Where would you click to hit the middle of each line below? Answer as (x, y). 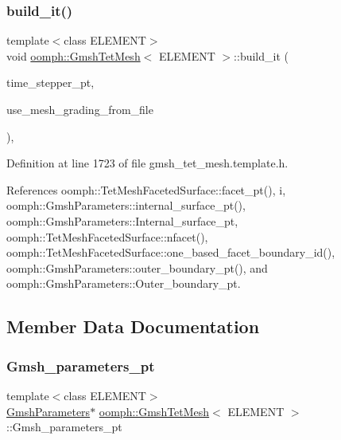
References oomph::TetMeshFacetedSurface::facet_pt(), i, (146, 189)
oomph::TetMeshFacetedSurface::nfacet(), (107, 236)
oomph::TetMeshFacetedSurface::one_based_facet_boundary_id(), (171, 252)
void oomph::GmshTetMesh (74, 55)
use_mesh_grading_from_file (80, 109)
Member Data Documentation (133, 326)
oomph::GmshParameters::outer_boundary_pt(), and (137, 267)
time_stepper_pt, (50, 82)
